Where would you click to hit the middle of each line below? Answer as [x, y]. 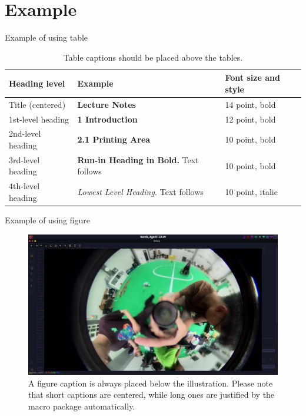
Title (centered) [37, 104]
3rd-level [24, 159]
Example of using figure [47, 220]
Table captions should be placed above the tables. [153, 57]
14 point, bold [250, 104]
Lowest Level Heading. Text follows [140, 192]
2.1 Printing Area [114, 139]
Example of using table [46, 37]
